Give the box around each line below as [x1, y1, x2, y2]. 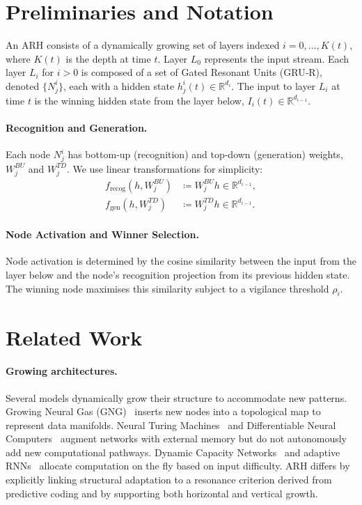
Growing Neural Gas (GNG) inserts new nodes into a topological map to [6, 404, 321, 419]
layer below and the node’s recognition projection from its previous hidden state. [6, 267, 350, 281]
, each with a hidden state [63, 78, 175, 93]
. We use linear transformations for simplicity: [66, 161, 263, 176]
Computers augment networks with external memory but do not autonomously [6, 431, 347, 446]
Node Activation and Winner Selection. [6, 227, 199, 242]
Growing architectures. [6, 364, 118, 378]
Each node [6, 147, 50, 162]
